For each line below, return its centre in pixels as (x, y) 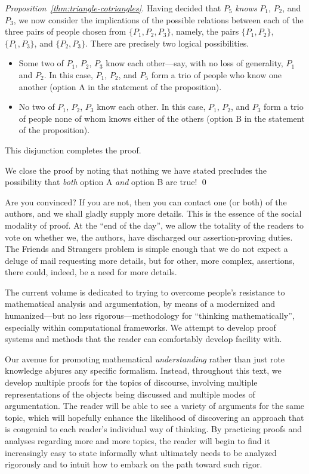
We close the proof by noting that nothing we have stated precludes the (136, 170)
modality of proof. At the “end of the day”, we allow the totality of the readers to (154, 225)
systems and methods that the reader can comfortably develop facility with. (143, 339)
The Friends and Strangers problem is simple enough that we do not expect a (146, 249)
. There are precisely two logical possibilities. (167, 43)
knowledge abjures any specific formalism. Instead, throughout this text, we (143, 370)
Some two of (41, 63)
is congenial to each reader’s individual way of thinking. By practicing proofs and (154, 429)
